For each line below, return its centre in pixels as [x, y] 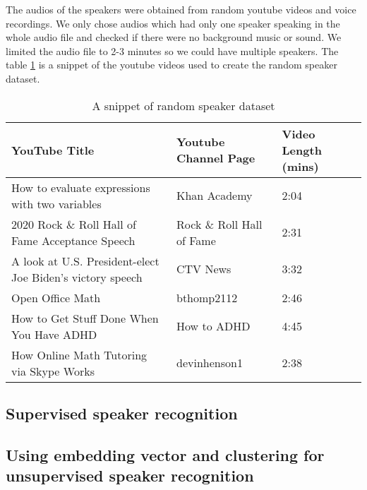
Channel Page [216, 158]
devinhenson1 [210, 363]
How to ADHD [213, 326]
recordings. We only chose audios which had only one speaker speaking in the [173, 23]
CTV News [204, 269]
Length [302, 150]
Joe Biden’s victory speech [77, 277]
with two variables [56, 203]
